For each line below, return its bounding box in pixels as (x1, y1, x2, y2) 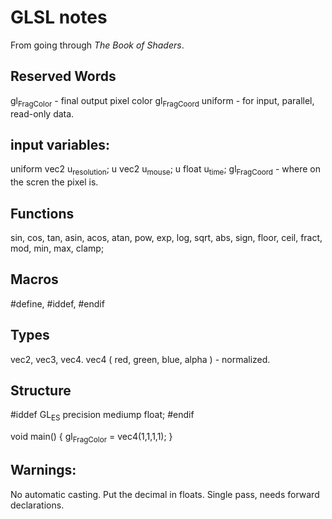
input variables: (10, 136, 111, 153)
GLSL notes (10, 6, 108, 29)
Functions (10, 205, 75, 222)
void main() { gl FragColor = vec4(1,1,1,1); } (10, 431, 173, 445)
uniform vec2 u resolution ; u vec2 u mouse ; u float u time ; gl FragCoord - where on (10, 163, 322, 178)
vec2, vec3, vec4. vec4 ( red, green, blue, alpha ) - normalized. (10, 353, 271, 365)
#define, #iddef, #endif (10, 297, 105, 310)
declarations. (10, 499, 65, 511)
